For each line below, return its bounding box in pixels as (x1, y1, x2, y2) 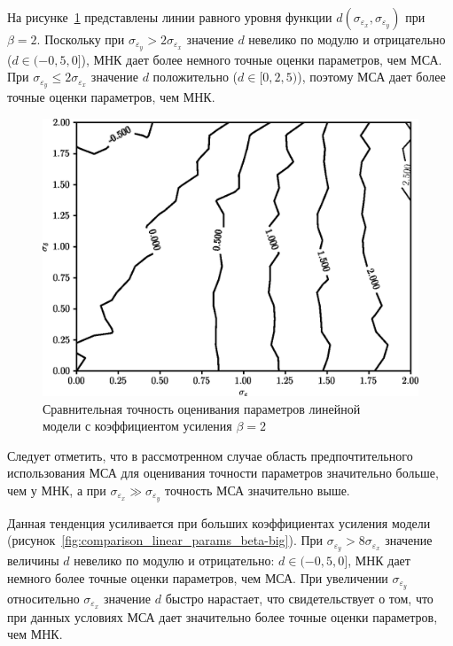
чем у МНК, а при (7, 480, 106, 499)
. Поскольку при (36, 30, 125, 48)
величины (7, 551, 59, 570)
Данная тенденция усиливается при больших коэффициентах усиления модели (7, 513, 431, 532)
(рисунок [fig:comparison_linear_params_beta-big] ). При (7, 531, 324, 549)
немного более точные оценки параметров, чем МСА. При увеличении (7, 568, 388, 587)
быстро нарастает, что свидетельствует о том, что (165, 588, 433, 607)
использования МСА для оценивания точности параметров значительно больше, (7, 463, 439, 482)
